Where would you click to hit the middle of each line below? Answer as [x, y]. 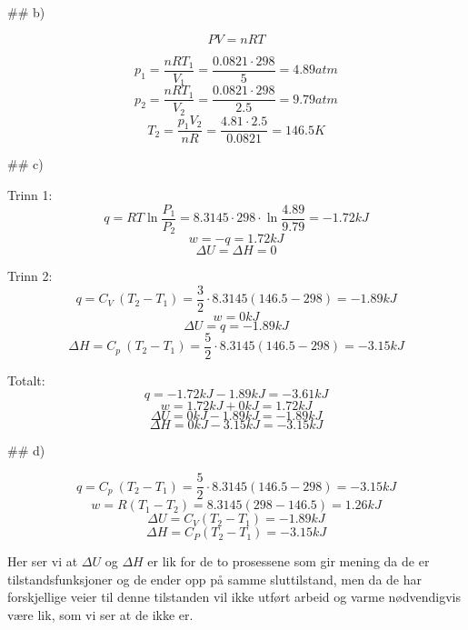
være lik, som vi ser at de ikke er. [100, 614]
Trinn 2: [30, 276]
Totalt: [26, 380]
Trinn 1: [30, 195]
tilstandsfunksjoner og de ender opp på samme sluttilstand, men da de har [214, 579]
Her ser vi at [43, 561]
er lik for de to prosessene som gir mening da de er [289, 561]
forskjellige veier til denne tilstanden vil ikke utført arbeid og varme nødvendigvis [234, 597]
